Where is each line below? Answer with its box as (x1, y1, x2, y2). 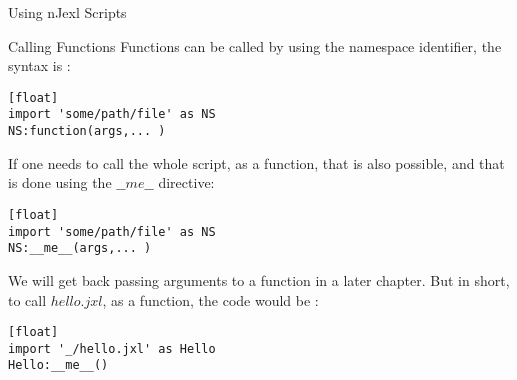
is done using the (8, 172, 112, 193)
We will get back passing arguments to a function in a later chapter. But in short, (8, 269, 510, 290)
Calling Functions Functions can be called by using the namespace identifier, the (8, 35, 502, 56)
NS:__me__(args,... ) (8, 241, 152, 256)
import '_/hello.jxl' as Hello (8, 341, 216, 356)
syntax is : (8, 55, 71, 76)
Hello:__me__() (8, 358, 109, 373)
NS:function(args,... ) (8, 124, 166, 139)
